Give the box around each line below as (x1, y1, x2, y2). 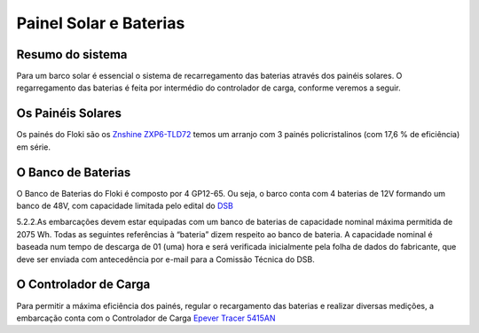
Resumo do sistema (16, 47, 128, 62)
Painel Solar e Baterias (16, 13, 185, 33)
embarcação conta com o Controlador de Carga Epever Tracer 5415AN (16, 313, 276, 323)
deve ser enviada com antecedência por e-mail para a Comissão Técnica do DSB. (16, 253, 315, 265)
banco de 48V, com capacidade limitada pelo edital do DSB (16, 200, 234, 212)
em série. (16, 142, 51, 152)
